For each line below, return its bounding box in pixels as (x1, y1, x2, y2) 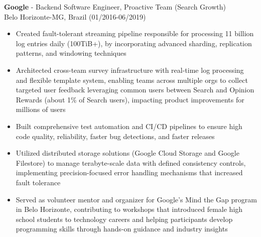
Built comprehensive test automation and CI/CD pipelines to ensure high (16, 121, 242, 131)
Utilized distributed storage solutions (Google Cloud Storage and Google (16, 148, 239, 158)
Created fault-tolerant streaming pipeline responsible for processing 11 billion (16, 28, 254, 39)
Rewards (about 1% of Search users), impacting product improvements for (16, 94, 244, 104)
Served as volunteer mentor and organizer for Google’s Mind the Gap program (16, 194, 257, 204)
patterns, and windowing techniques (16, 48, 126, 58)
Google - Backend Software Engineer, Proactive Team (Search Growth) (4, 2, 226, 12)
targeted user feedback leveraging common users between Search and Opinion (16, 84, 254, 95)
